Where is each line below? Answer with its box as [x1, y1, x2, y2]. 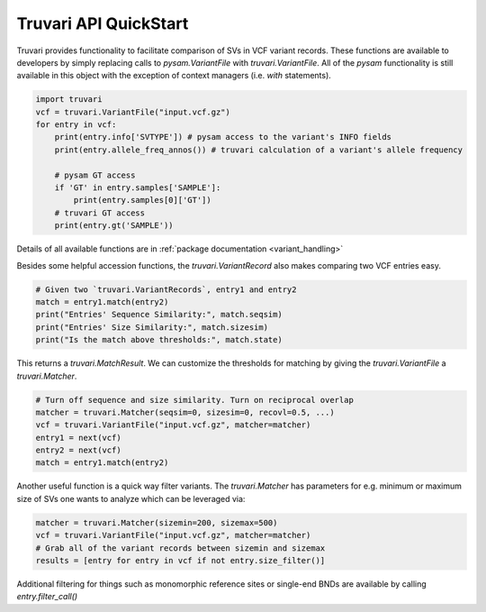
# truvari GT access [54, 207, 146, 218]
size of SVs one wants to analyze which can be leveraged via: [16, 493, 246, 504]
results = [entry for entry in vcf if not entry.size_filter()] [35, 555, 326, 565]
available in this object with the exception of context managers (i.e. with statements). [16, 70, 332, 81]
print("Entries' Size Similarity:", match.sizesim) [35, 322, 269, 333]
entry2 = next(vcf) [35, 445, 121, 455]
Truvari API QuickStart [16, 14, 189, 33]
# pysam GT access [54, 169, 136, 180]
